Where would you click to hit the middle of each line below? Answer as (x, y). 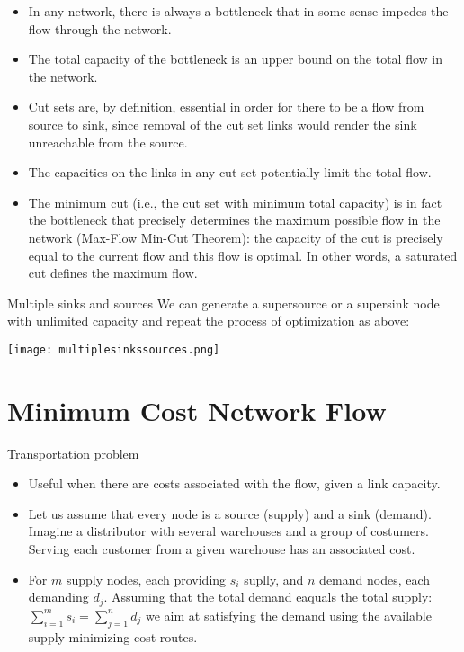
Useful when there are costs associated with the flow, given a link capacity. (234, 483)
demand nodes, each (375, 579)
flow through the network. (100, 28)
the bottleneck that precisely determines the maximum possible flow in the (234, 220)
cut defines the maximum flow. (113, 273)
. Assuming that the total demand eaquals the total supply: (268, 597)
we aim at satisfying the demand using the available (289, 615)
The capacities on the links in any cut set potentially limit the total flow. (230, 172)
